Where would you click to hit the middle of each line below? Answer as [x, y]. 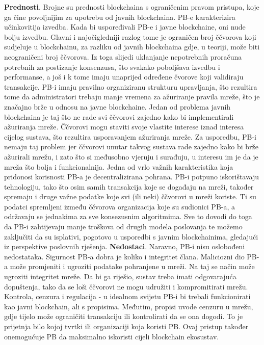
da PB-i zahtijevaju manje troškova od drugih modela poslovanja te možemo [123, 227]
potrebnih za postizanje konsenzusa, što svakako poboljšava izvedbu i [112, 67]
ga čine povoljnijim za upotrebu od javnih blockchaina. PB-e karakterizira [120, 17]
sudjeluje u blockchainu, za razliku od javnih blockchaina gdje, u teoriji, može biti [132, 47]
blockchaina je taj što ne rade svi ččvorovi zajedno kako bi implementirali [119, 116]
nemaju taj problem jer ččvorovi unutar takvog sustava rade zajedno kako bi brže [131, 147]
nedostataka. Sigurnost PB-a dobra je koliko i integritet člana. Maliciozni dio [124, 256]
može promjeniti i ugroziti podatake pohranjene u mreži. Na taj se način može [132, 266]
